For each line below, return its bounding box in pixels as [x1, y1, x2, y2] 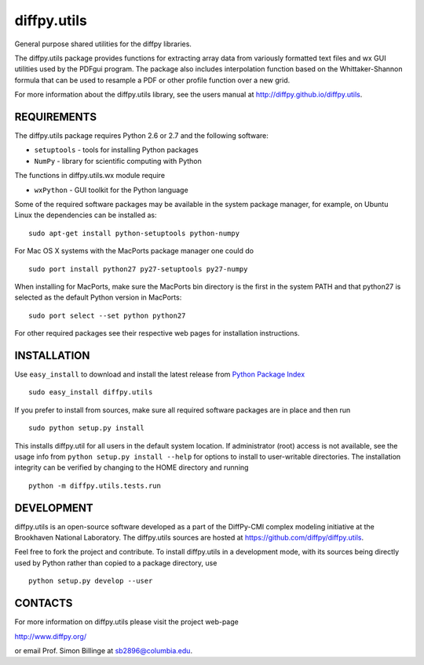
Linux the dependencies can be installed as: [14, 210, 157, 220]
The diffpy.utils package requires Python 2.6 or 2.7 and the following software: [14, 131, 269, 140]
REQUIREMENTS [14, 110, 97, 123]
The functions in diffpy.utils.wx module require [14, 171, 165, 180]
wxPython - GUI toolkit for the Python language [34, 185, 188, 194]
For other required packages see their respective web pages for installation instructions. [14, 329, 300, 338]
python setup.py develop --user [28, 576, 153, 586]
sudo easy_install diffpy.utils [28, 388, 153, 397]
